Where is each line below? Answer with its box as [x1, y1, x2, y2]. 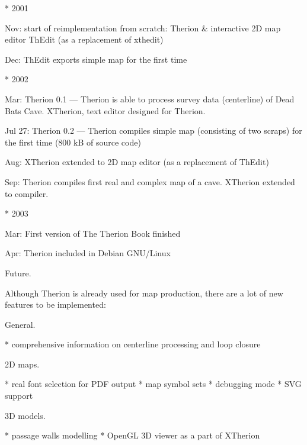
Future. [5, 266, 31, 279]
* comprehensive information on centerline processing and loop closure [5, 338, 261, 350]
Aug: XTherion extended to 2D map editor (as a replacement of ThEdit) [5, 156, 269, 168]
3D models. [5, 409, 46, 421]
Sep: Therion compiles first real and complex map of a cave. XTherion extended [5, 175, 295, 188]
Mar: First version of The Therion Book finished [5, 227, 181, 239]
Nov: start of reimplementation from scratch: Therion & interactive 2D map [5, 21, 281, 34]
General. [5, 318, 36, 330]
